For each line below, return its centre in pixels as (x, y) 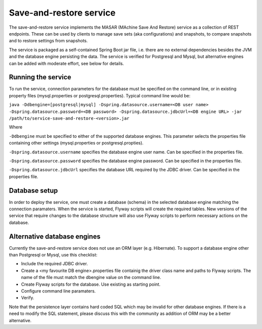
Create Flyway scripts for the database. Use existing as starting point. (91, 284)
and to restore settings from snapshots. (49, 41)
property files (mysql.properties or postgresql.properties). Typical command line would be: (100, 95)
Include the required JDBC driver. (55, 264)
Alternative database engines (55, 236)
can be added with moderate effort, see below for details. (66, 63)
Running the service (40, 77)
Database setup (33, 191)
